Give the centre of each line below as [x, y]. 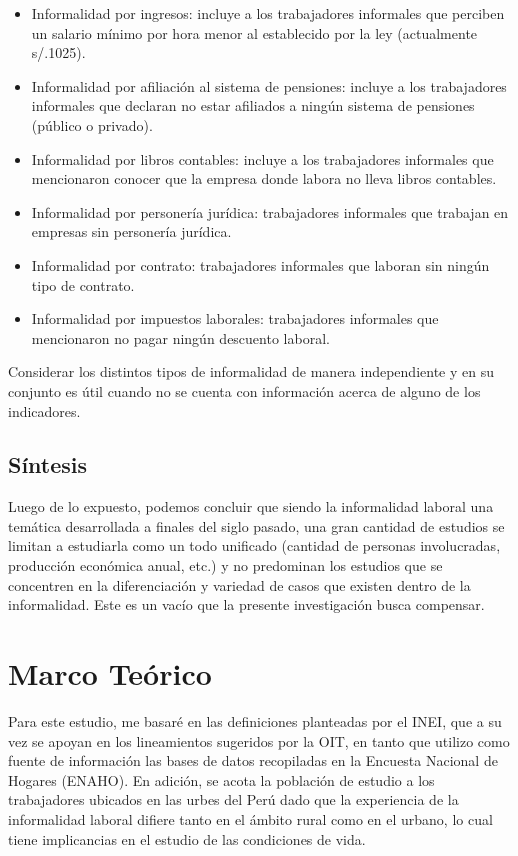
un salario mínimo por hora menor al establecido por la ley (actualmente [254, 32]
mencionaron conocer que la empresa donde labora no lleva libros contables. [264, 178]
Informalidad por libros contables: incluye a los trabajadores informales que [262, 158]
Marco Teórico [110, 673]
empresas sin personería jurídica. [131, 231]
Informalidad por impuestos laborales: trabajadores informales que [235, 318]
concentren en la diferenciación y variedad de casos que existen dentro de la [239, 584]
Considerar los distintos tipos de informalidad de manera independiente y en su [251, 371]
